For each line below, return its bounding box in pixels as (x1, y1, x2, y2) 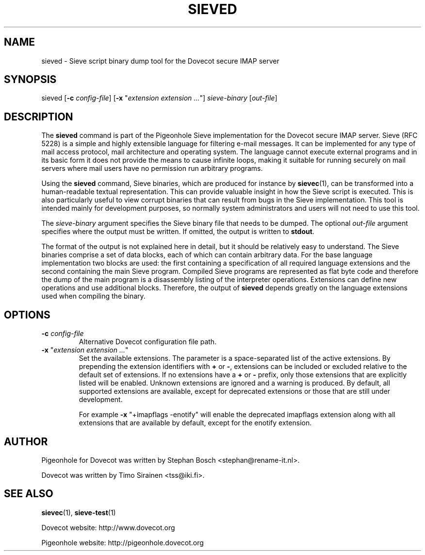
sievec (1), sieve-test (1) (41, 508, 116, 517)
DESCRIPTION (4, 110, 73, 123)
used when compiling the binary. (41, 292, 146, 301)
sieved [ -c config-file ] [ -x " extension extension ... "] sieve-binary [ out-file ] (41, 94, 278, 102)
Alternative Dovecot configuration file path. (79, 337, 217, 346)
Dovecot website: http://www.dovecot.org (41, 523, 175, 532)
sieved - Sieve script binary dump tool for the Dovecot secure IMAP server (41, 56, 279, 65)
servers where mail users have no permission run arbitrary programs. (41, 164, 263, 173)
